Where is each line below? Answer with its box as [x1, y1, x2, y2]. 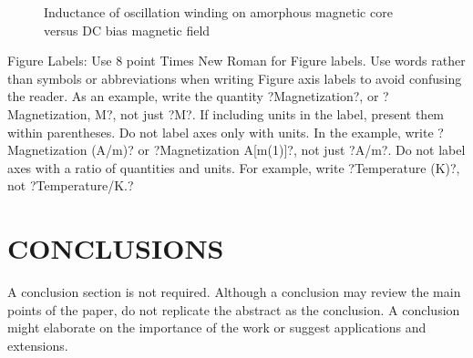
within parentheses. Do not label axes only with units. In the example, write [7, 122, 434, 141]
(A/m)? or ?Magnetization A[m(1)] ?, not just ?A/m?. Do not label [91, 140, 466, 159]
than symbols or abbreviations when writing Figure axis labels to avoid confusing [7, 68, 462, 87]
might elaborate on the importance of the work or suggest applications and [7, 318, 427, 337]
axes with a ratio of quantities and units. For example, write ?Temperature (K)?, [7, 158, 460, 177]
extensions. [7, 335, 68, 354]
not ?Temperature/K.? [7, 176, 134, 195]
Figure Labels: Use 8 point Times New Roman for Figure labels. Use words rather [7, 51, 466, 70]
